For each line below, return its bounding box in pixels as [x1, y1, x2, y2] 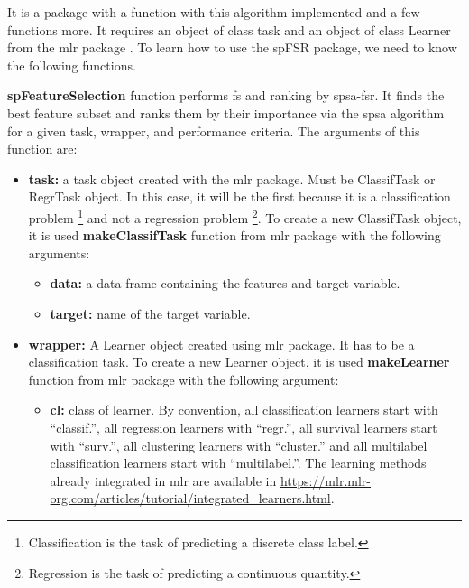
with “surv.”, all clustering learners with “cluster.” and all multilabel [50, 435, 428, 454]
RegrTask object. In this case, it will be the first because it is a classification [28, 187, 451, 206]
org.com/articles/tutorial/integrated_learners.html [50, 489, 331, 508]
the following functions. [7, 55, 136, 74]
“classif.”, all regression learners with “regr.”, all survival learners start [50, 417, 437, 436]
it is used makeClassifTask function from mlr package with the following [28, 226, 441, 245]
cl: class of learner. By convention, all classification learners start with [50, 400, 438, 419]
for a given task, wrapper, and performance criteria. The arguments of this [7, 121, 420, 140]
